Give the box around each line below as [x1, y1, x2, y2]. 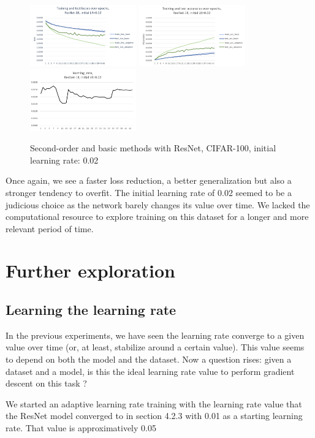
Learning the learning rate [6, 300, 176, 319]
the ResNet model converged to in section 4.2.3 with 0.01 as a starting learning [6, 409, 303, 422]
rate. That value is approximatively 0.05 [6, 421, 156, 434]
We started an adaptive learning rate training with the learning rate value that [6, 397, 302, 410]
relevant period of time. [6, 222, 94, 235]
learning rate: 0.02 [30, 153, 99, 166]
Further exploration [6, 258, 175, 283]
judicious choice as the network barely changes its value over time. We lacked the [6, 198, 310, 211]
